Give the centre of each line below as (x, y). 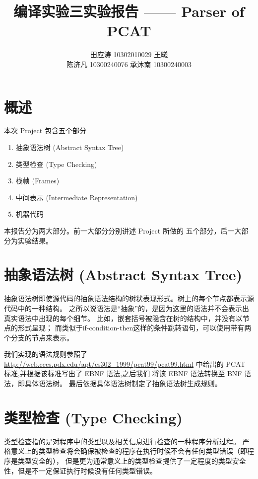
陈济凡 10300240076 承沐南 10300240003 (129, 64)
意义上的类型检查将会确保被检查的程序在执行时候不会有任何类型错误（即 (129, 451)
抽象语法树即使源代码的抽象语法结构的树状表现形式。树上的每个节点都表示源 (129, 298)
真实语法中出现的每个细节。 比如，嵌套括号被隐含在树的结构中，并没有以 (123, 318)
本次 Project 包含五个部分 (45, 130)
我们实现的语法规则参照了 (46, 354)
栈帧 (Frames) (37, 181)
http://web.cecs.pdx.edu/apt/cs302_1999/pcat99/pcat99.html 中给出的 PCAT (125, 363)
